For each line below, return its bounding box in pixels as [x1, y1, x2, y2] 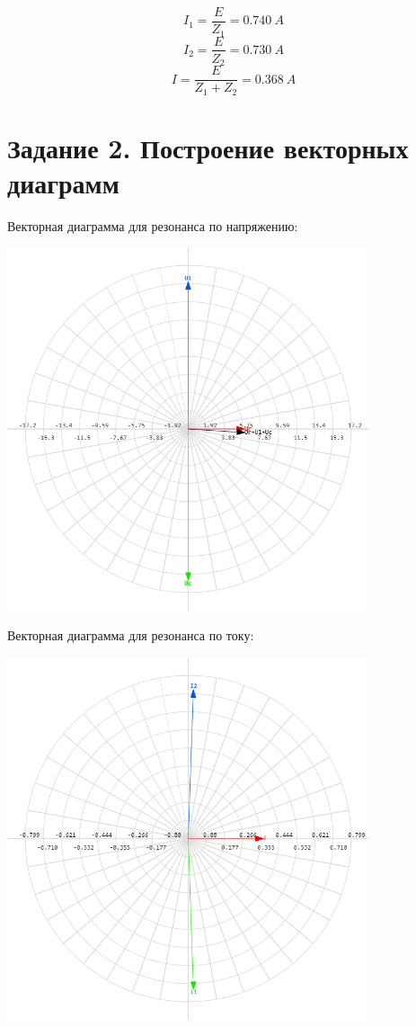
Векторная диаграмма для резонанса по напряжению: [7, 216, 298, 235]
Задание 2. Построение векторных [7, 129, 409, 165]
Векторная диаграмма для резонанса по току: [7, 626, 254, 645]
